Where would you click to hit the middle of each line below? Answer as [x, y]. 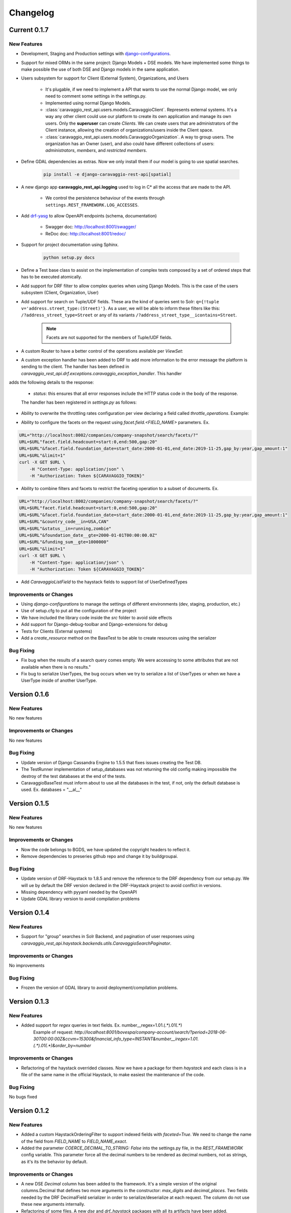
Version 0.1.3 [29, 1001]
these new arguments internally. [53, 1204]
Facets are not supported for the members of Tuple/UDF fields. [109, 338]
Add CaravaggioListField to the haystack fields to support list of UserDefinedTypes [104, 582]
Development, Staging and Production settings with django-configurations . [96, 54]
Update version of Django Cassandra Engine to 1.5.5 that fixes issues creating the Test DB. [112, 762]
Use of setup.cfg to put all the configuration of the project [79, 611]
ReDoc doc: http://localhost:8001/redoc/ [86, 233]
